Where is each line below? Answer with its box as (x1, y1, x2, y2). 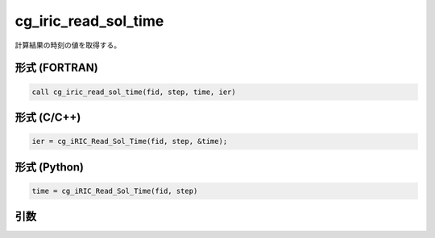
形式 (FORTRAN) (14, 61, 98, 75)
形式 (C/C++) (14, 110, 81, 124)
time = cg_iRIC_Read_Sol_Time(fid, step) (31, 186, 198, 195)
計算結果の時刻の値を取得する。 (14, 40, 121, 50)
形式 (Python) (14, 160, 85, 174)
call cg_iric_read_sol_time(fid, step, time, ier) (31, 87, 237, 96)
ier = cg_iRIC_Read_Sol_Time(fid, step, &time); (31, 137, 228, 146)
